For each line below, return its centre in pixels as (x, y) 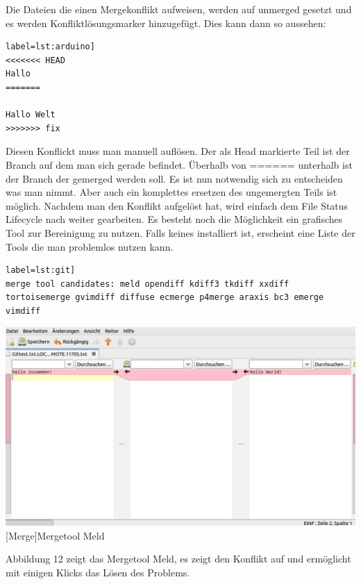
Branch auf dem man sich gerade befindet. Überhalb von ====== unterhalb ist (179, 164)
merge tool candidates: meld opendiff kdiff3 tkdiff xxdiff (148, 284)
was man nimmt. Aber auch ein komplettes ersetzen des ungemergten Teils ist (171, 192)
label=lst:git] (41, 270)
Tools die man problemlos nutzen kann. (90, 246)
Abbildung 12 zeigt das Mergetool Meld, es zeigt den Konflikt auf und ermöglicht (178, 559)
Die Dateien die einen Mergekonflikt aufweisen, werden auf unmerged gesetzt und (179, 9)
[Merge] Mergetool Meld (55, 535)
